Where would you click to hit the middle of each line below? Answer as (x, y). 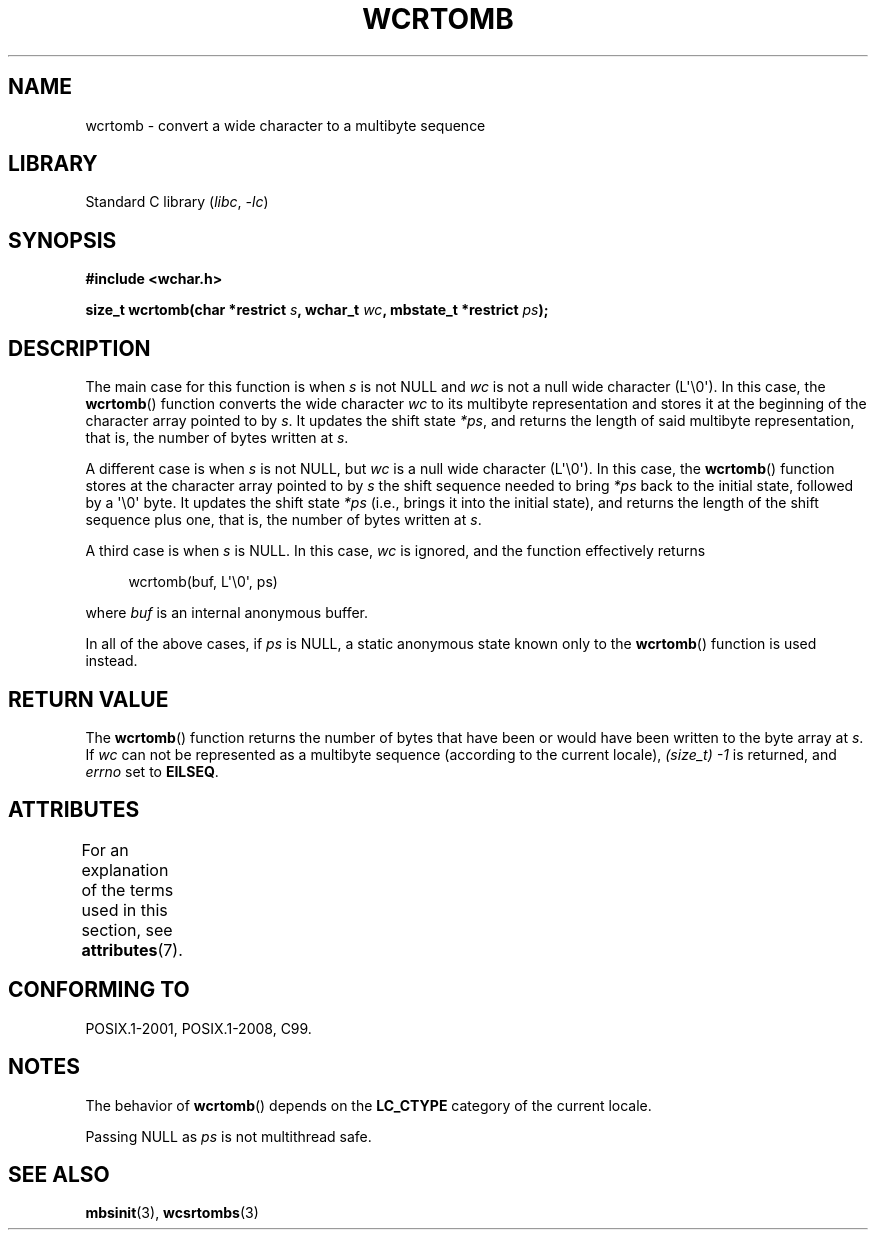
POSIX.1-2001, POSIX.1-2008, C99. (198, 1028)
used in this (124, 909)
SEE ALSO (59, 1174)
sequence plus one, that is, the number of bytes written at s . (283, 520)
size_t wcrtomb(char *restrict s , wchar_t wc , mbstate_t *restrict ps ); (317, 310)
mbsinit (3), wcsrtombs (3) (172, 1213)
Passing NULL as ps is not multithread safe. (228, 1136)
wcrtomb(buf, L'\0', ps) (203, 582)
